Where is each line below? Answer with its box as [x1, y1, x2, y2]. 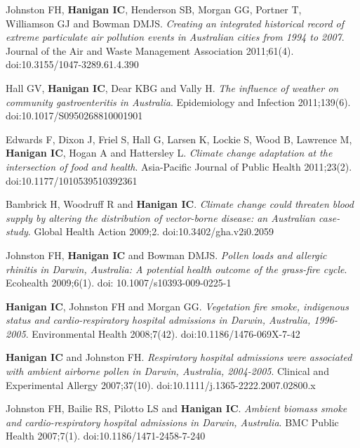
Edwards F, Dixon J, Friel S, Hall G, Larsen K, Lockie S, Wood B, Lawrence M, [6, 131, 352, 146]
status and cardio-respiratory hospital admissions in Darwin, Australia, [6, 312, 311, 327]
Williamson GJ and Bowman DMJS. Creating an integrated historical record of [6, 15, 345, 30]
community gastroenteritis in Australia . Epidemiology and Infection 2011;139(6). [6, 94, 351, 109]
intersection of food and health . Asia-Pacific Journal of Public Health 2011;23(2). [6, 159, 352, 173]
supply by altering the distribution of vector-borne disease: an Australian [6, 210, 316, 225]
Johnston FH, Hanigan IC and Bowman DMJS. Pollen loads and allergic [6, 247, 327, 262]
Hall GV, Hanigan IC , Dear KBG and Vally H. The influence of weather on [6, 80, 339, 95]
